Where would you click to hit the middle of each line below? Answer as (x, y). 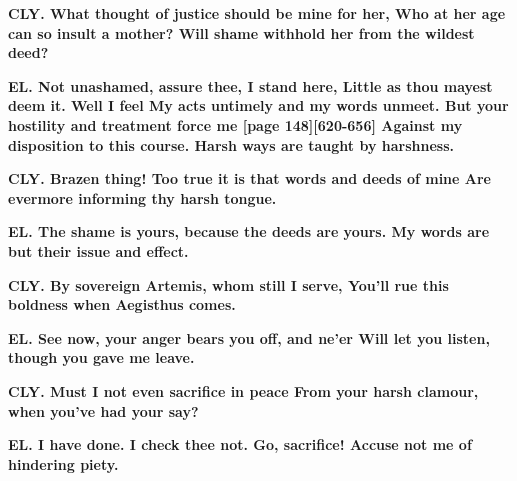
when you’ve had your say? (103, 410)
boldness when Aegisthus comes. (122, 304)
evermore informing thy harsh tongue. (142, 197)
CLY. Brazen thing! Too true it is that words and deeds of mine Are (249, 178)
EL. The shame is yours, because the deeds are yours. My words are (249, 231)
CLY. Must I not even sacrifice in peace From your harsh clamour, (243, 390)
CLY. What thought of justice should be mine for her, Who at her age (257, 13)
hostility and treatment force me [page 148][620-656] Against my (235, 124)
